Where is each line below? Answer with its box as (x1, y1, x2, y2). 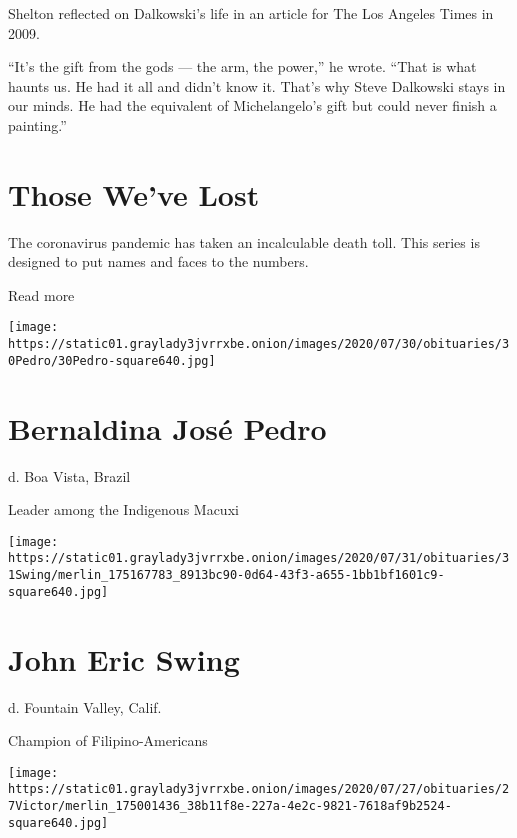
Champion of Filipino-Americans (8, 730, 208, 751)
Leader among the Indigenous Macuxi (8, 499, 239, 520)
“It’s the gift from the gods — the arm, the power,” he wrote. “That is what (8, 56, 477, 77)
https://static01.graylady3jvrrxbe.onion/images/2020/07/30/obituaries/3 (8, 337, 510, 352)
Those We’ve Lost (8, 173, 260, 214)
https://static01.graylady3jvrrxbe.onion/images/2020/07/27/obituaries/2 (8, 782, 510, 797)
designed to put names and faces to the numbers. (8, 251, 309, 272)
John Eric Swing (8, 638, 240, 679)
